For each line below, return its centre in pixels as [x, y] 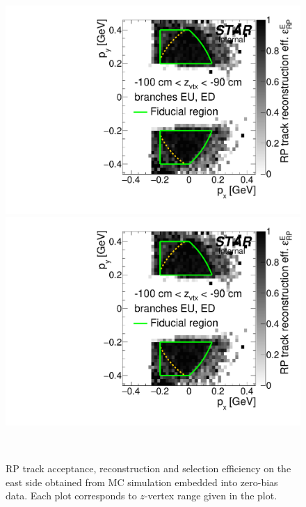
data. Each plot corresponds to [71, 496]
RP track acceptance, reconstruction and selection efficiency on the [148, 468]
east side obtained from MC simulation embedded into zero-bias [142, 482]
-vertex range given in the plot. [211, 496]
